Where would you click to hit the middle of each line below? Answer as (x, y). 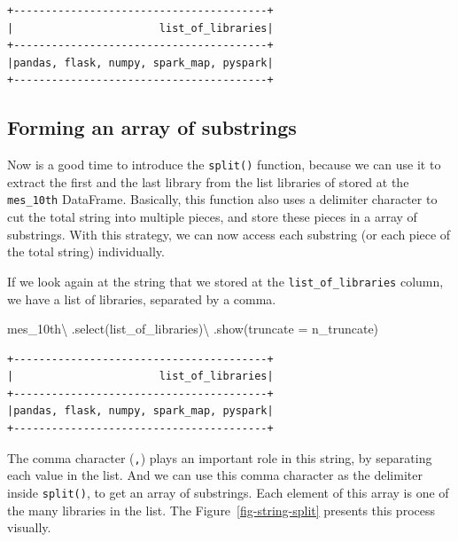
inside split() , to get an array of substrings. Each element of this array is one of (228, 492)
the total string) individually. (86, 251)
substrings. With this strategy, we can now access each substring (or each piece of (229, 234)
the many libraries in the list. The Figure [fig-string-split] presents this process (221, 510)
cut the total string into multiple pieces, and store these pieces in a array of (212, 217)
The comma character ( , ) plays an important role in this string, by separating (220, 457)
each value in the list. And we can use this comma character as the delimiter (215, 475)
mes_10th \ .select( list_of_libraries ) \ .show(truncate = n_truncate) (193, 329)
